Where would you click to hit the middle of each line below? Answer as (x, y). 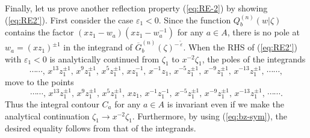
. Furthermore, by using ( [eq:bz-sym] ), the (209, 115)
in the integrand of (98, 47)
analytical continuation (47, 115)
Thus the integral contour (52, 104)
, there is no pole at (263, 32)
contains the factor (39, 32)
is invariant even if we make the (225, 104)
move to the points (39, 81)
